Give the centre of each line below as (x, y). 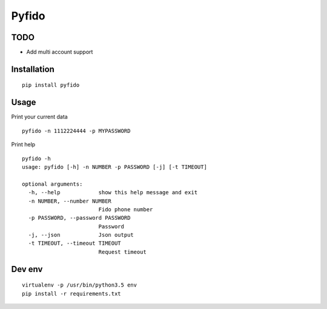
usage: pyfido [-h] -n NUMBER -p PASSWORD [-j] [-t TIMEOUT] (114, 167)
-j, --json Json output (81, 235)
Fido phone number (126, 209)
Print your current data (39, 117)
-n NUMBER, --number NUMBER (70, 201)
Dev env (27, 269)
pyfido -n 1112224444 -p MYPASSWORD (76, 131)
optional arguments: (52, 184)
